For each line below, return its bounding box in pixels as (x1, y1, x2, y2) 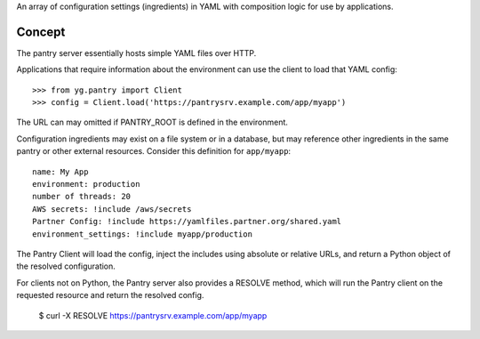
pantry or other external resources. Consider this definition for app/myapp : (16, 146, 292, 157)
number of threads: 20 (32, 191, 132, 202)
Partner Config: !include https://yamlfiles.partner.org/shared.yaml (32, 216, 342, 227)
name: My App (32, 166, 89, 177)
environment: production (32, 179, 140, 190)
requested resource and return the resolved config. (16, 290, 204, 301)
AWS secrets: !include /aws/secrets (32, 204, 192, 214)
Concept (16, 24, 66, 39)
